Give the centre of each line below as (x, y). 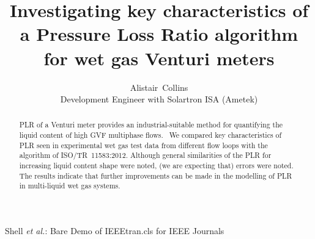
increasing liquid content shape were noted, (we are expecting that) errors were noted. (156, 166)
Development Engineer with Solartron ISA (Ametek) (159, 99)
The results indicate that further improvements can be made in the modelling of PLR (156, 175)
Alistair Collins (159, 87)
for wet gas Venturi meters (159, 58)
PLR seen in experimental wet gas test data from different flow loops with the (143, 145)
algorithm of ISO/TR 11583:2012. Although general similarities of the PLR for (145, 155)
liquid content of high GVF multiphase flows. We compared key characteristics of (150, 135)
